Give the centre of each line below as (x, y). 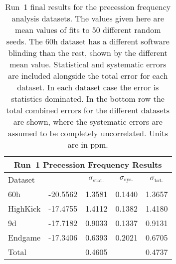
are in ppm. (88, 144)
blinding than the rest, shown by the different (88, 53)
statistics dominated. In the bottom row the (88, 99)
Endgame (24, 237)
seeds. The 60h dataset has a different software (88, 41)
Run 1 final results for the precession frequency (88, 7)
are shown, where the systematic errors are (88, 122)
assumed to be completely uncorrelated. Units (88, 133)
